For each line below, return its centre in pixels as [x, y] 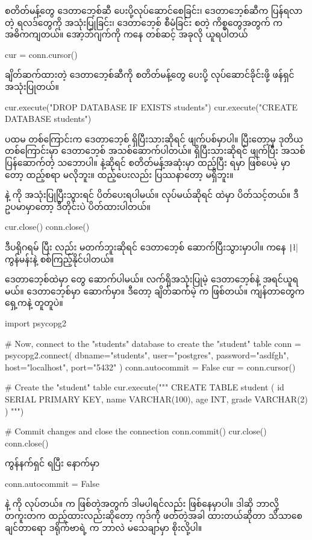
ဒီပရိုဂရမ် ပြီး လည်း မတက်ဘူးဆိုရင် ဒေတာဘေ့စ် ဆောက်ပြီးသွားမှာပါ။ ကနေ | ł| [151, 246]
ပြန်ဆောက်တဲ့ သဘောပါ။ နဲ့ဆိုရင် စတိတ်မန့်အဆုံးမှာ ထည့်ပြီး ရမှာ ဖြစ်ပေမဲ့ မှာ [148, 162]
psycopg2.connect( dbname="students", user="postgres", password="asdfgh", [147, 355]
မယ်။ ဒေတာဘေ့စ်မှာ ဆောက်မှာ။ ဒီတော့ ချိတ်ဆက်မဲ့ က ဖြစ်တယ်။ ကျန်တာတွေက [155, 291]
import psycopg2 [36, 322]
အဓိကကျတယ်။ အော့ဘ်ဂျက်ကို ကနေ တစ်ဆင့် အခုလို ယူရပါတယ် [126, 34]
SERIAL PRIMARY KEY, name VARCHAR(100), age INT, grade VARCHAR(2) [157, 399]
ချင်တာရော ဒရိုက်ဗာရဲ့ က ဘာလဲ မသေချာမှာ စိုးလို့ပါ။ [104, 527]
